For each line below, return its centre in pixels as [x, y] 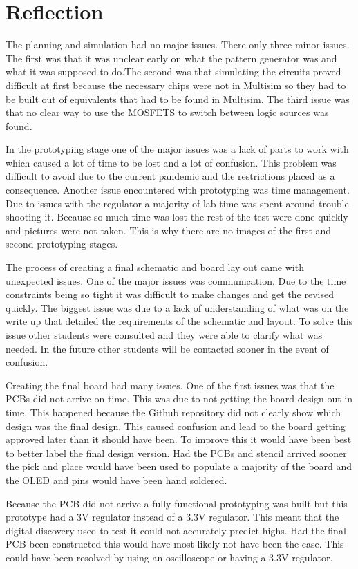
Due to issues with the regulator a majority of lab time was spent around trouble [177, 203]
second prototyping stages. [62, 244]
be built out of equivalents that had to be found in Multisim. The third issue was [178, 99]
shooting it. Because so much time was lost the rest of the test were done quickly [177, 217]
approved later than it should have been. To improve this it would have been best [179, 439]
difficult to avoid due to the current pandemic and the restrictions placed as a [170, 176]
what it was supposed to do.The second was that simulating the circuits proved [173, 72]
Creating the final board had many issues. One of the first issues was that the [170, 385]
